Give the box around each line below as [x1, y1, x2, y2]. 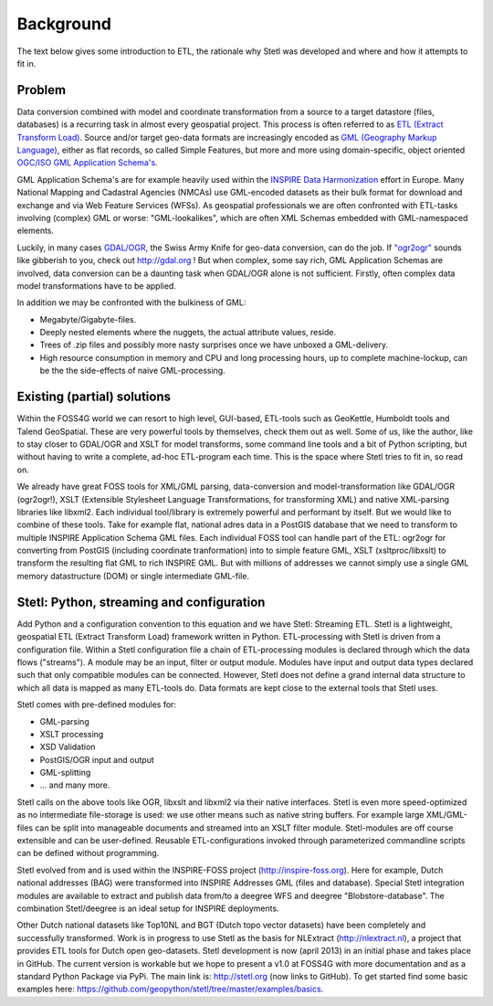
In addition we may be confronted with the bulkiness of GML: [16, 297, 246, 308]
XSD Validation [39, 741, 96, 753]
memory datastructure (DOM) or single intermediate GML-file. [16, 570, 250, 581]
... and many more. [39, 779, 110, 790]
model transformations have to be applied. [16, 280, 177, 291]
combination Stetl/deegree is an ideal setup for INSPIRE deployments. [16, 903, 279, 914]
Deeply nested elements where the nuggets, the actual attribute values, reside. [39, 327, 337, 338]
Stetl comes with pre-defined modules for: [16, 699, 177, 710]
